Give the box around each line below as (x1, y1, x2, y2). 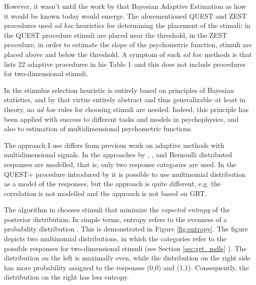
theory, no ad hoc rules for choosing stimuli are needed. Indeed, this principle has (4, 104, 249, 114)
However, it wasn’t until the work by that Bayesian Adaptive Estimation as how (4, 1, 246, 11)
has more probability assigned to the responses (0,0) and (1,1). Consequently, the (4, 262, 249, 272)
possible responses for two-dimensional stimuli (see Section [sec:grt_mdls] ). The (4, 243, 247, 253)
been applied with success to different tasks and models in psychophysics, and (4, 114, 239, 124)
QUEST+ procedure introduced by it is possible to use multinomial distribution (4, 169, 246, 179)
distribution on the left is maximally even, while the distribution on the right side (4, 253, 251, 263)
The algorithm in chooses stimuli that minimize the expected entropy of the (4, 204, 230, 215)
